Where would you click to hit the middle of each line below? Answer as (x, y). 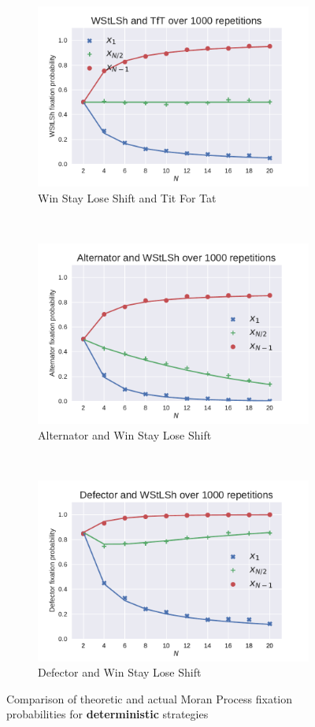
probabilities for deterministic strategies (107, 714)
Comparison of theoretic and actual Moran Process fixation (150, 698)
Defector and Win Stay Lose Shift (120, 672)
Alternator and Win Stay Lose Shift (125, 435)
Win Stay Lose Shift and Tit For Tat (127, 197)
